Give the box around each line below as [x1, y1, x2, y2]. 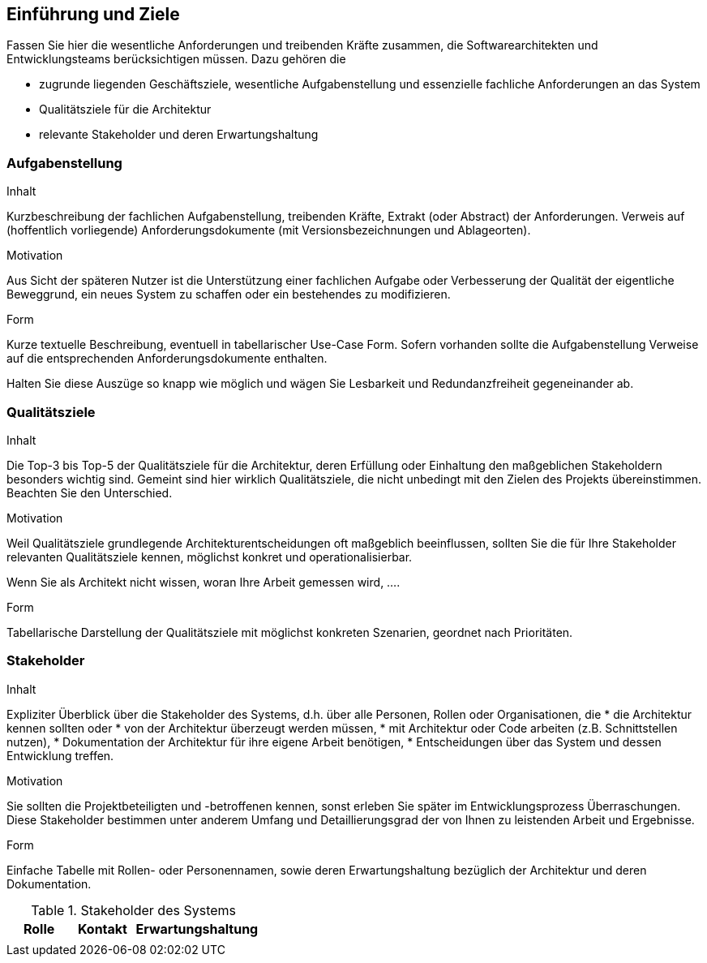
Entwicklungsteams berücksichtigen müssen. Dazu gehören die [6, 52, 346, 67]
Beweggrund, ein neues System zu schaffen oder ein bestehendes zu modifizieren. [6, 287, 451, 302]
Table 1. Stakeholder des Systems [31, 901, 236, 918]
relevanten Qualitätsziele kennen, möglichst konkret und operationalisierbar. [6, 549, 413, 564]
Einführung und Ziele [6, 4, 180, 24]
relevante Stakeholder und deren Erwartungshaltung [39, 127, 319, 142]
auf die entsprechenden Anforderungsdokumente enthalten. [6, 351, 328, 366]
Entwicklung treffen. [6, 748, 114, 763]
